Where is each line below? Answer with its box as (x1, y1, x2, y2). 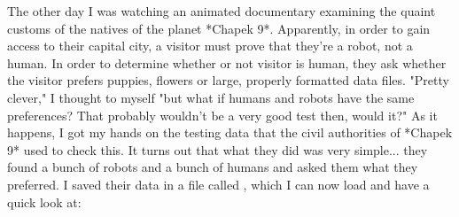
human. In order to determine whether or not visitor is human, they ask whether (7, 53, 447, 72)
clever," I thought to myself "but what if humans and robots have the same (7, 88, 415, 106)
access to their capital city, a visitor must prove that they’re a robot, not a (7, 36, 413, 55)
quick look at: (7, 192, 82, 211)
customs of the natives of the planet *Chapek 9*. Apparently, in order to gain (7, 19, 431, 37)
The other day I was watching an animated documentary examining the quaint (7, 2, 436, 19)
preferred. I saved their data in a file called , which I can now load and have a (7, 174, 430, 193)
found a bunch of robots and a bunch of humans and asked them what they (7, 158, 418, 176)
